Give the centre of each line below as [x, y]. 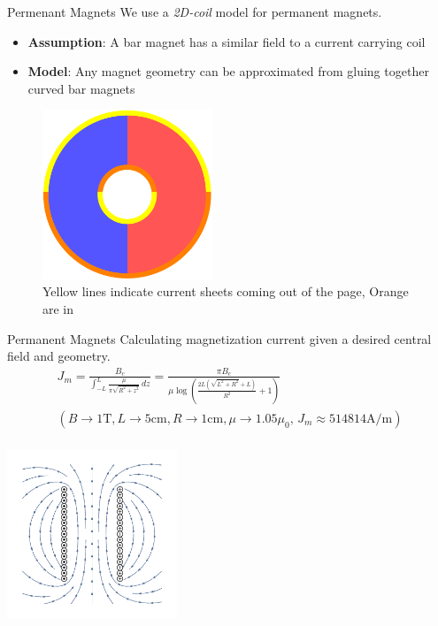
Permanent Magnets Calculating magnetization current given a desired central [219, 338]
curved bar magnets [81, 88]
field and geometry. [59, 356]
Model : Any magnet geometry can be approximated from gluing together [228, 71]
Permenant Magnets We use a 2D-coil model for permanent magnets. [195, 11]
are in [58, 309]
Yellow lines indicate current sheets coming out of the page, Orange [226, 291]
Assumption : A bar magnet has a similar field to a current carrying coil [227, 41]
